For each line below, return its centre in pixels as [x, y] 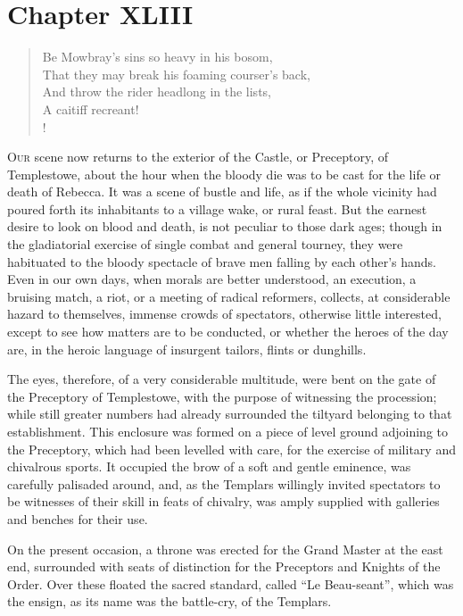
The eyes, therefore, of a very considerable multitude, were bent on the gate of [222, 379]
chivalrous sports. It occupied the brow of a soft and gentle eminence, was [209, 466]
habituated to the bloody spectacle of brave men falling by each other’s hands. [222, 261]
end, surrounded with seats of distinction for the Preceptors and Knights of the [224, 566]
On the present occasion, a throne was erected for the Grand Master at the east [225, 549]
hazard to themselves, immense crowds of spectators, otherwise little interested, [224, 314]
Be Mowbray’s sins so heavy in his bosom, [157, 57]
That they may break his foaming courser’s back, [176, 74]
